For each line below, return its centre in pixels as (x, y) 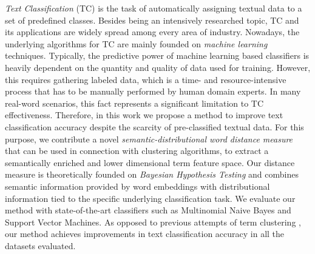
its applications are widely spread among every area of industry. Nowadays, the (152, 32)
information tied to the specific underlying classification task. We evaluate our (150, 198)
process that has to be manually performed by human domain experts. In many (153, 91)
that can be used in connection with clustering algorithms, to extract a (137, 151)
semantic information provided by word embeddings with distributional (137, 186)
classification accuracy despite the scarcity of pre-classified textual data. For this (154, 126)
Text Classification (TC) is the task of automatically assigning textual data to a (154, 8)
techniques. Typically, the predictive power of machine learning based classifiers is (157, 55)
